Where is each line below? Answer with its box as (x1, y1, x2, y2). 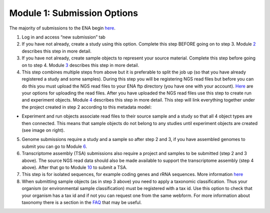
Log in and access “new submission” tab (21, 34, 106, 40)
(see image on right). (21, 127, 65, 133)
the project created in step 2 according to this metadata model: (21, 104, 152, 110)
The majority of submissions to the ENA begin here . (9, 25, 116, 31)
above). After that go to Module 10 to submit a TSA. (21, 164, 127, 170)
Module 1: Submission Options (9, 7, 138, 18)
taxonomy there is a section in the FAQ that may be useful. (21, 199, 142, 205)
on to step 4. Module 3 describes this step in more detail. (21, 62, 139, 68)
